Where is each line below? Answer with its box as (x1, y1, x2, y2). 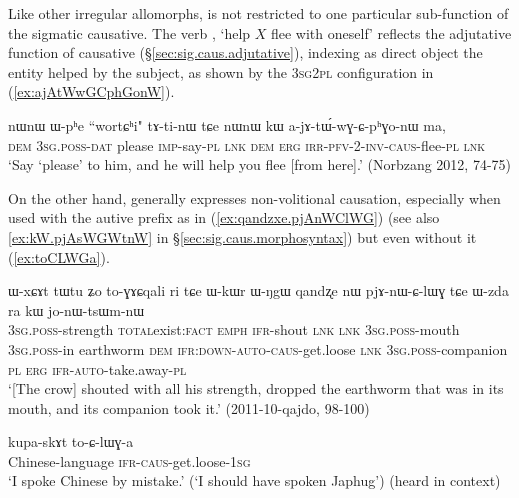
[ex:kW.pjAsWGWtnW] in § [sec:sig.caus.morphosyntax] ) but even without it (8, 226, 477, 247)
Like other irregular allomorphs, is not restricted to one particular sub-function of (8, 3, 509, 23)
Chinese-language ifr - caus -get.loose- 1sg (8, 450, 251, 471)
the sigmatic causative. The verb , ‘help (8, 22, 251, 43)
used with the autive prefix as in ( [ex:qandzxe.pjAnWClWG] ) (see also (8, 207, 440, 228)
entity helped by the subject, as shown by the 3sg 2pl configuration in (8, 61, 434, 82)
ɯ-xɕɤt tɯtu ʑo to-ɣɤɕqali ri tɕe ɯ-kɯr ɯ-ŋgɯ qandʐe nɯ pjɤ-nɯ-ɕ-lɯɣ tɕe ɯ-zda (8, 280, 509, 301)
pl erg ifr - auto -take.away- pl (8, 358, 187, 379)
